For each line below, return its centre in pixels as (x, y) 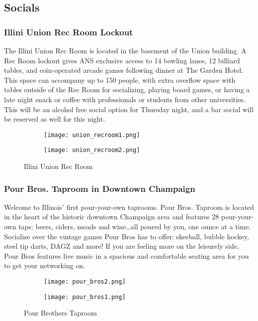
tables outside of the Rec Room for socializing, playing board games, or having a (127, 89)
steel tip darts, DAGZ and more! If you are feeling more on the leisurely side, (122, 246)
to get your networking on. (45, 265)
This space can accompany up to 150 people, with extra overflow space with (120, 80)
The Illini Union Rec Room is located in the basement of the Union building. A (125, 50)
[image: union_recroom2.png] (92, 150)
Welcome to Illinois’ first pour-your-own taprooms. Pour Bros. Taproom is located (129, 207)
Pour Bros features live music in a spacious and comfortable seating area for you (127, 255)
